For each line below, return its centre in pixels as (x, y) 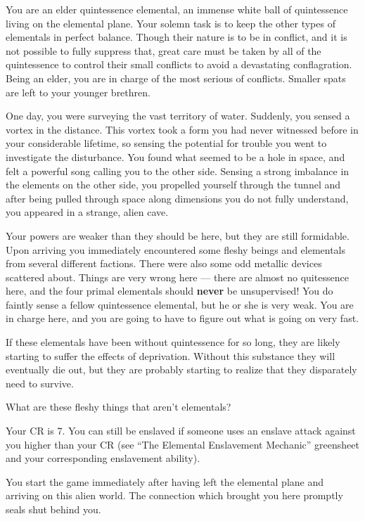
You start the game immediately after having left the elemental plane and (165, 481)
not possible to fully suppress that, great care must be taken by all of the (164, 50)
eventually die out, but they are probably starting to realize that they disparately (181, 369)
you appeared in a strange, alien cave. (87, 212)
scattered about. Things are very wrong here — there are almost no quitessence (177, 277)
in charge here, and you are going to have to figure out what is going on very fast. (182, 318)
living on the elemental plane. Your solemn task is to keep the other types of (171, 23)
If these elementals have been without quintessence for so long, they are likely (173, 342)
